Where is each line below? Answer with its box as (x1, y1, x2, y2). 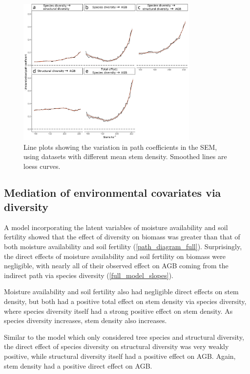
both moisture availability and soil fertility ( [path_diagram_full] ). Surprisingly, (4, 241, 242, 252)
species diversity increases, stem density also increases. (4, 315, 167, 326)
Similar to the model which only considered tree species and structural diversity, (4, 331, 244, 342)
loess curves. (23, 161, 61, 171)
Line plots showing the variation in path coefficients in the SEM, (23, 141, 217, 152)
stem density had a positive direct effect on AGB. (4, 360, 152, 371)
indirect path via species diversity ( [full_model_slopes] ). (4, 270, 174, 280)
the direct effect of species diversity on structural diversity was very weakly (4, 341, 229, 351)
